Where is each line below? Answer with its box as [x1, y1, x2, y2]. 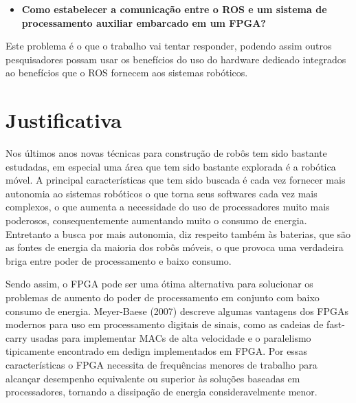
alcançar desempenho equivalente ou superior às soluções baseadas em [5, 371, 300, 385]
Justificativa [5, 106, 122, 134]
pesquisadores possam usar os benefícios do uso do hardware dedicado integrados [5, 52, 346, 66]
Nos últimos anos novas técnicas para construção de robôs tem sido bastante [5, 146, 327, 160]
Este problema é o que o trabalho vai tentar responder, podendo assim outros [5, 39, 332, 53]
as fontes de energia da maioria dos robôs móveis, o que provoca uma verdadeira [5, 240, 344, 254]
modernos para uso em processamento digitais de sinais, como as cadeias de [5, 317, 324, 331]
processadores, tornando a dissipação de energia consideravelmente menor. [5, 384, 318, 399]
